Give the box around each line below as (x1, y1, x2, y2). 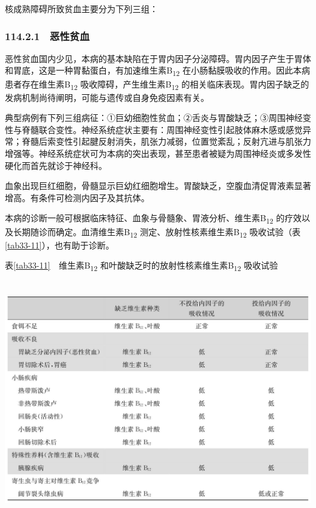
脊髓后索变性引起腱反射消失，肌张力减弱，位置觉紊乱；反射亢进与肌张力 (21, 135, 311, 148)
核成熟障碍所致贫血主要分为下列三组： (5, 2, 158, 15)
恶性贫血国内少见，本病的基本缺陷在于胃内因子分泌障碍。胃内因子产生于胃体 (5, 52, 311, 64)
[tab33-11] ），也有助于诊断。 (5, 238, 114, 251)
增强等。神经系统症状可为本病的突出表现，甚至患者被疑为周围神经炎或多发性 (5, 147, 311, 160)
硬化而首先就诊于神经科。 (5, 159, 107, 171)
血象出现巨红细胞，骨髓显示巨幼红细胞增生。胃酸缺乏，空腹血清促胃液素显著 (5, 179, 311, 192)
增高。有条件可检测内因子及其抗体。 (5, 191, 149, 204)
